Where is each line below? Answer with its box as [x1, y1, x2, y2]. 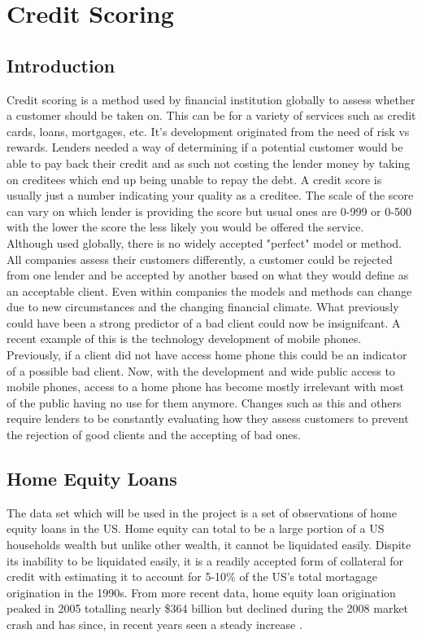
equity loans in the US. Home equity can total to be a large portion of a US [7, 520, 385, 537]
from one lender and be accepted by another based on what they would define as [7, 266, 409, 284]
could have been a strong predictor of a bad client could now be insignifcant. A [7, 314, 401, 331]
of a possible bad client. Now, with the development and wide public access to [7, 362, 395, 379]
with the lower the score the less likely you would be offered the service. [7, 218, 364, 235]
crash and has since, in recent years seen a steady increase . [7, 616, 302, 632]
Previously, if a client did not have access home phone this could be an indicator [7, 346, 407, 363]
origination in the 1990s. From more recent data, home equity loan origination [7, 583, 396, 601]
